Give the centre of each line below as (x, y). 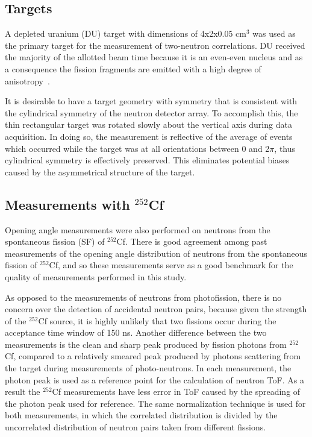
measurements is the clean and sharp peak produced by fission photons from (146, 344)
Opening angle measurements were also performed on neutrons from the (138, 229)
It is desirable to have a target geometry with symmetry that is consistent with (151, 101)
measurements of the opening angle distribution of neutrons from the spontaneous (156, 253)
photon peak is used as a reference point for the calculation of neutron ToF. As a (154, 379)
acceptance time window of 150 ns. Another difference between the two (136, 332)
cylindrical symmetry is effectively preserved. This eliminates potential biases (147, 160)
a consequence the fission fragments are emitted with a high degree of (133, 68)
